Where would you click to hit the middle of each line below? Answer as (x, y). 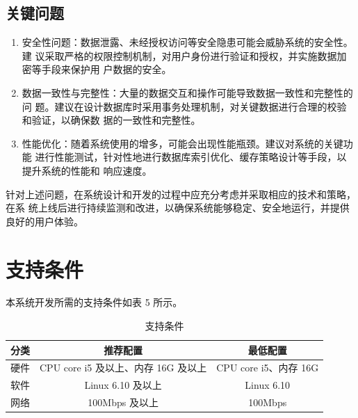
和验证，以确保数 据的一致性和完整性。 (111, 120)
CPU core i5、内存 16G (268, 368)
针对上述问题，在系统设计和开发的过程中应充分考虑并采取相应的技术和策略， (181, 194)
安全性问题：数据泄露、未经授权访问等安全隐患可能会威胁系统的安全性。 (187, 42)
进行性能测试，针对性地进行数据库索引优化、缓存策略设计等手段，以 (191, 157)
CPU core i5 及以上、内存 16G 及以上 (123, 368)
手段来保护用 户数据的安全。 (106, 69)
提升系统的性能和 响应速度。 (87, 170)
